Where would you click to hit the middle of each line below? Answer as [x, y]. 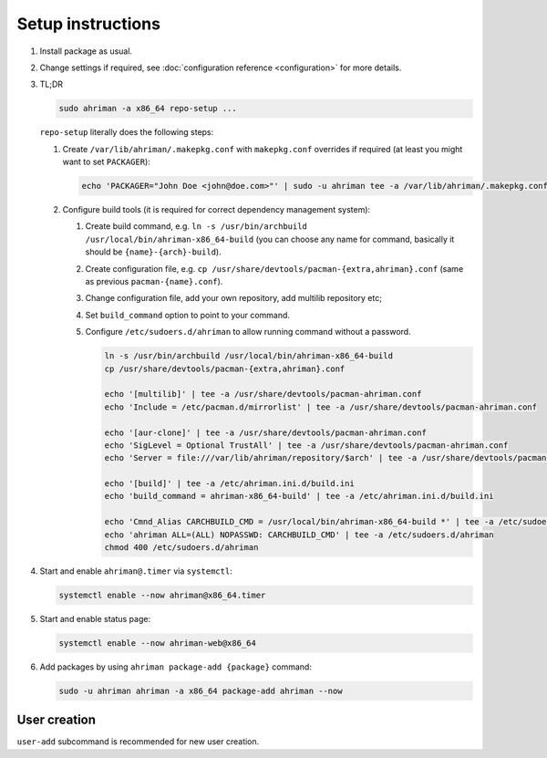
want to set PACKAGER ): [106, 162]
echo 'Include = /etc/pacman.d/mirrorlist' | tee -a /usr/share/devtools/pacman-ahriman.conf [321, 407]
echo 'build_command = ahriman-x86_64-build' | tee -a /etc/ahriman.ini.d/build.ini [299, 496]
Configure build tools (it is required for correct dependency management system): [217, 210]
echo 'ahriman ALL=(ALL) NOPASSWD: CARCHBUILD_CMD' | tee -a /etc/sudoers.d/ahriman [299, 535]
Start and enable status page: [95, 618]
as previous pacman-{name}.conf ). [154, 281]
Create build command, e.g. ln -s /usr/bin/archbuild [196, 226]
